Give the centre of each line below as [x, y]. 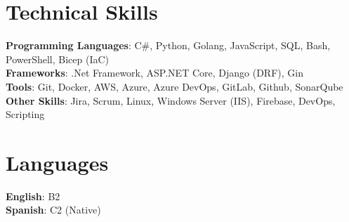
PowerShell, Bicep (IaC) [58, 59]
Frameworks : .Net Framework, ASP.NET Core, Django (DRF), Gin [154, 73]
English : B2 [33, 196]
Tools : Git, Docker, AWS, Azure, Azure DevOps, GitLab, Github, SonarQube [174, 86]
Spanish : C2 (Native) [53, 210]
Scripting [25, 114]
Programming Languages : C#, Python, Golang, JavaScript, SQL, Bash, [168, 45]
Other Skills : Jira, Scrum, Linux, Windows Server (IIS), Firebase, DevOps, [171, 100]
